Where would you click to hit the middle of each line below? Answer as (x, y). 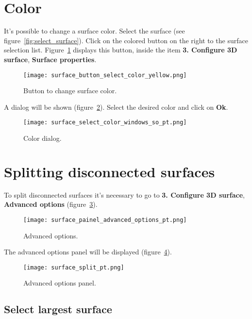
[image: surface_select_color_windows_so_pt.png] (105, 123)
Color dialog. (42, 138)
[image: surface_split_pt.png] (74, 267)
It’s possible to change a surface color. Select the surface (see (94, 31)
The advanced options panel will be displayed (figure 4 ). (88, 252)
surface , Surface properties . (50, 59)
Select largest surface (58, 309)
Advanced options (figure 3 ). (51, 204)
